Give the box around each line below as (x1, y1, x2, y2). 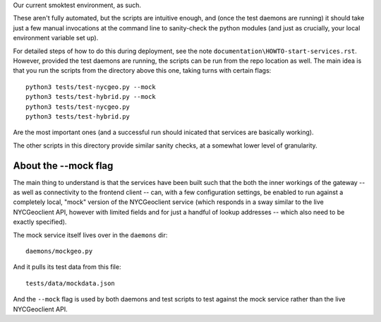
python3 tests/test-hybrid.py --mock (25, 93, 157, 101)
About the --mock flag (13, 160, 114, 172)
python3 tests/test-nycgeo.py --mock (25, 83, 157, 91)
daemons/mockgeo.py (25, 247, 93, 255)
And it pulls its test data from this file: (13, 263, 121, 271)
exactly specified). (13, 217, 67, 226)
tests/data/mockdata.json (25, 279, 116, 287)
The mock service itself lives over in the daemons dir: (13, 230, 168, 239)
